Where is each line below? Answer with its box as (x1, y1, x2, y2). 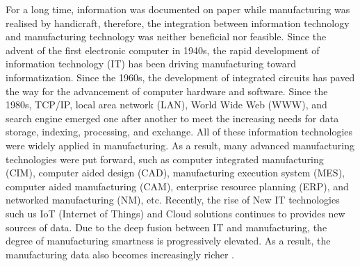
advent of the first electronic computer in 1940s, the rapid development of (6, 42, 320, 57)
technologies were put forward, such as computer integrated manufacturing (6, 151, 324, 166)
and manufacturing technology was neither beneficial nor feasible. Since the (6, 29, 327, 44)
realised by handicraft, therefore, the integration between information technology (6, 15, 350, 30)
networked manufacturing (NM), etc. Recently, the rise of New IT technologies (6, 192, 340, 207)
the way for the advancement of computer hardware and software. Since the (6, 83, 328, 98)
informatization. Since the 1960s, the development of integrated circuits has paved (6, 69, 355, 84)
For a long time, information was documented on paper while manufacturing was (6, 2, 350, 16)
